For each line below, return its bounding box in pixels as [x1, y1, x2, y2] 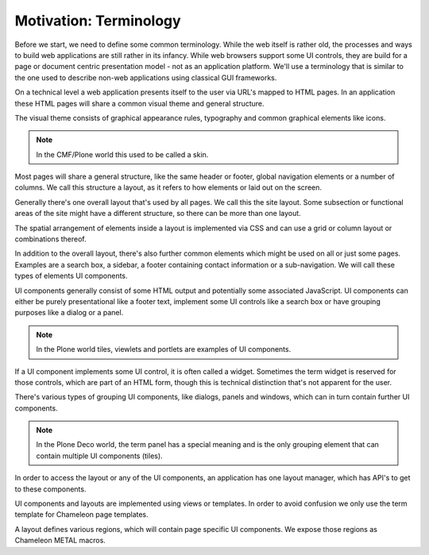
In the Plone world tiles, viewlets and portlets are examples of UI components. [36, 345, 292, 354]
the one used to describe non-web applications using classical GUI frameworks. [14, 72, 277, 83]
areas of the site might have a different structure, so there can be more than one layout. [14, 209, 301, 218]
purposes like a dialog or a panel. [14, 308, 124, 318]
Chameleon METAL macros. [14, 536, 106, 545]
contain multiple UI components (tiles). [36, 451, 163, 461]
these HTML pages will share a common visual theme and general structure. [14, 98, 265, 108]
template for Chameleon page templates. [14, 510, 149, 519]
